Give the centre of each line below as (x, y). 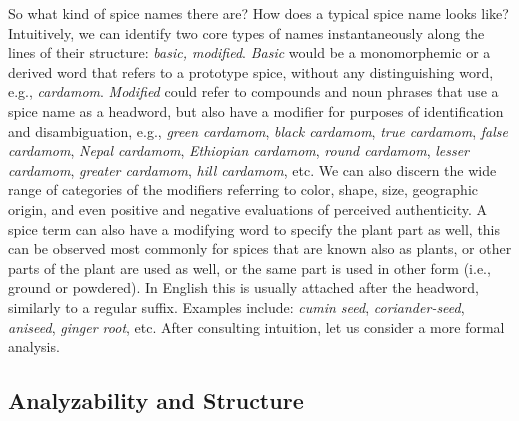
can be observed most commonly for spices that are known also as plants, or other (260, 248)
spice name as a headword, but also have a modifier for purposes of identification (256, 110)
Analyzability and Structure (156, 400)
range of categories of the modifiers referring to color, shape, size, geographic (243, 189)
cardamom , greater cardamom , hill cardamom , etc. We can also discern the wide (252, 169)
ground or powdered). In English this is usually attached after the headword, (243, 287)
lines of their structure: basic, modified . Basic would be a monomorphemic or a (249, 52)
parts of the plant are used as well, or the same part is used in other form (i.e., (249, 267)
